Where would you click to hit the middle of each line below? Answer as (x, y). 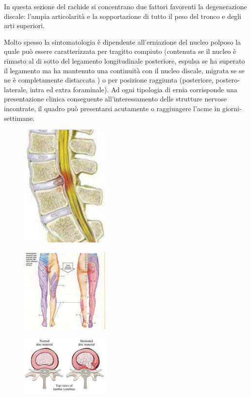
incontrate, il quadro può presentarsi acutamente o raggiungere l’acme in (112, 108)
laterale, (16, 89)
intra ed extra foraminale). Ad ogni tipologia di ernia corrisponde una (134, 89)
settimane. (19, 118)
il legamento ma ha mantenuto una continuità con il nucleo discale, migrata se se (124, 70)
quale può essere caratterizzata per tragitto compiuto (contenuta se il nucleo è (120, 51)
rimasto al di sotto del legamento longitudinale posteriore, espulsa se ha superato (125, 60)
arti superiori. (24, 25)
